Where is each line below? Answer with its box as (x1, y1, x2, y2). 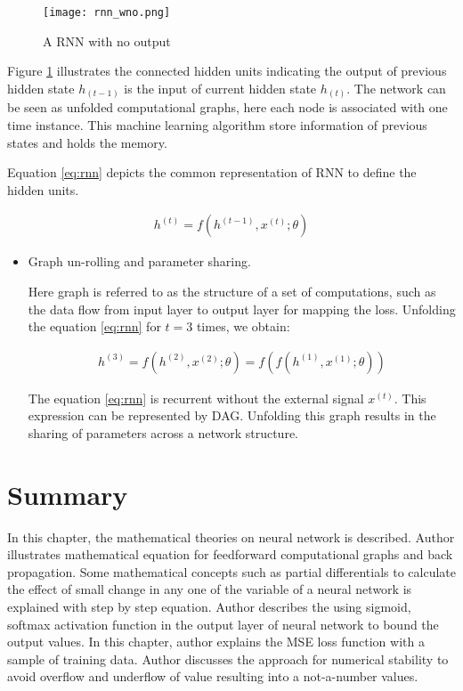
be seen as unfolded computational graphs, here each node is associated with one (7, 98, 448, 117)
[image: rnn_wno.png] (43, 6, 171, 19)
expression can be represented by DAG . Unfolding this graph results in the (28, 406, 436, 425)
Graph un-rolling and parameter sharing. (28, 252, 251, 271)
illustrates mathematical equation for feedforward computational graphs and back (7, 545, 453, 564)
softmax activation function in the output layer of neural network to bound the (7, 614, 439, 633)
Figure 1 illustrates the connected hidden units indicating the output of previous (7, 61, 447, 80)
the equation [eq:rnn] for (28, 317, 161, 336)
